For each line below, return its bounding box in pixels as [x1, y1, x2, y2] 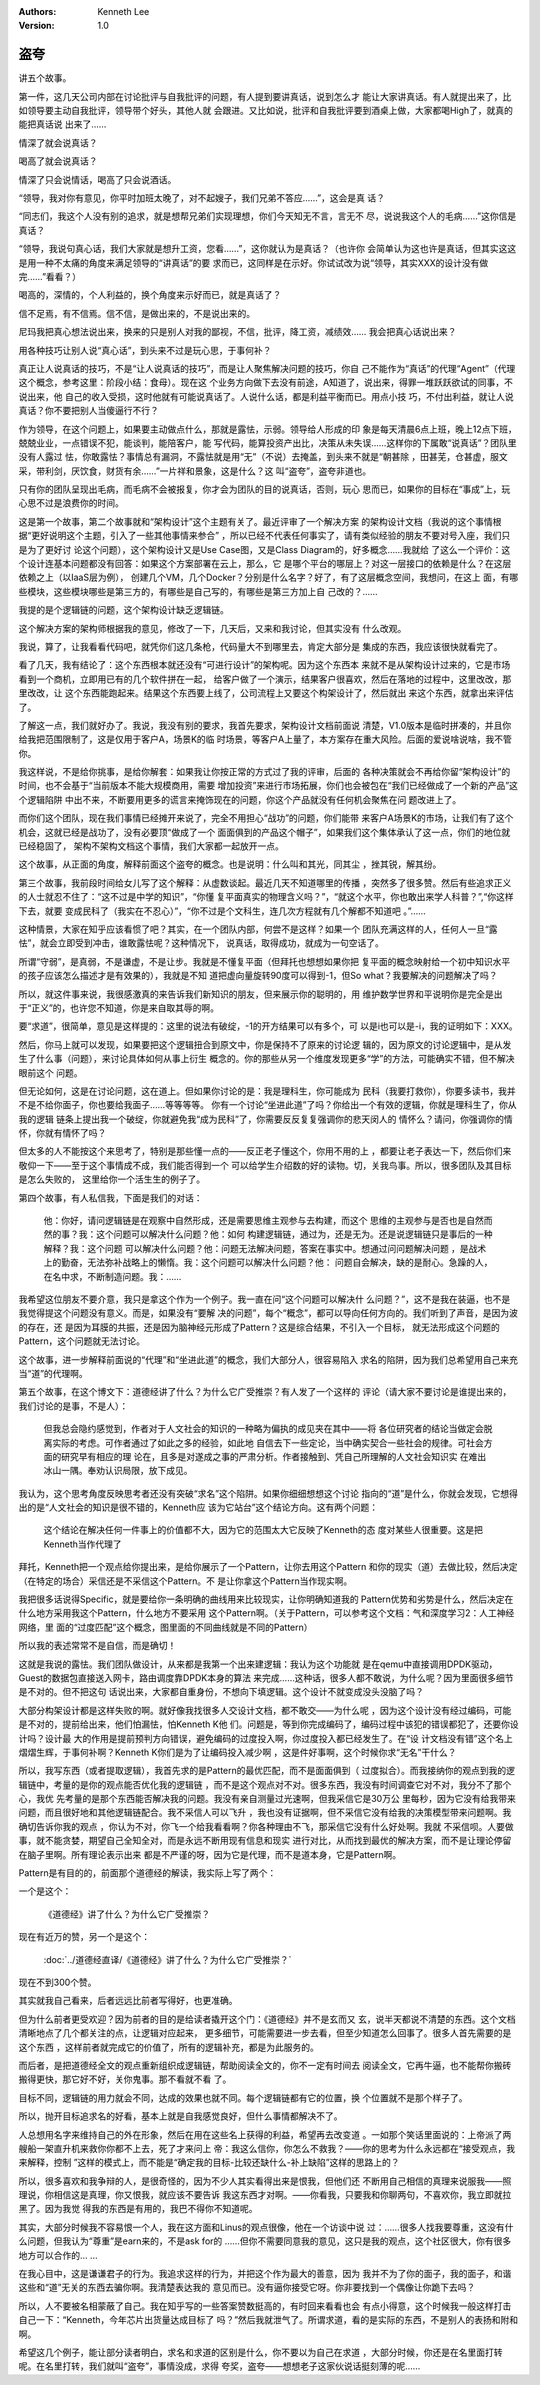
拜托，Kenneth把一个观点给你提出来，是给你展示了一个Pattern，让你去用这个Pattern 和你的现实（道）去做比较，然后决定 [18, 1561, 519, 1573]
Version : [18, 20, 55, 32]
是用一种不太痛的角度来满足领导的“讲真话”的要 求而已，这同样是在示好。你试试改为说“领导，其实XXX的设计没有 [18, 256, 480, 269]
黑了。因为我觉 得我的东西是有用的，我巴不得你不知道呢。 [18, 2203, 258, 2215]
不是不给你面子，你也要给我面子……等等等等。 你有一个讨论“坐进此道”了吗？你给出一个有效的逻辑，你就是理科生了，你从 [18, 1099, 517, 1111]
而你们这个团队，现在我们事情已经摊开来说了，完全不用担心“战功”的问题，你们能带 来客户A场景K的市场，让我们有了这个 [18, 812, 514, 824]
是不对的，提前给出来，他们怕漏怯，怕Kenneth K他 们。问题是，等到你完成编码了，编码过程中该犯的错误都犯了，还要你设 [18, 1718, 519, 1730]
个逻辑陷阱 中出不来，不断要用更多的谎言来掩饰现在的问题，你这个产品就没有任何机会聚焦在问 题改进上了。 [18, 793, 462, 805]
